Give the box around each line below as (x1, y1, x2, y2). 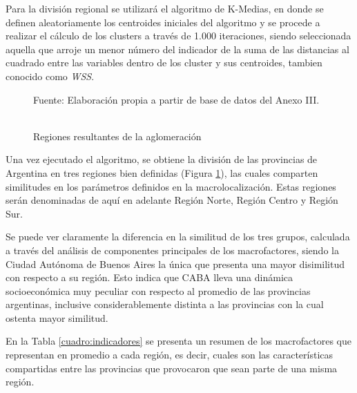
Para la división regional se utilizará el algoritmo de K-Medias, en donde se (6, 1, 324, 15)
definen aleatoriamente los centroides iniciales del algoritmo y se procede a (6, 15, 320, 29)
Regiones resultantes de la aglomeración (33, 128, 202, 143)
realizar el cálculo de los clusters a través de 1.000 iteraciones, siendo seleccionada (6, 28, 351, 43)
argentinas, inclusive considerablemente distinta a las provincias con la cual (6, 297, 324, 311)
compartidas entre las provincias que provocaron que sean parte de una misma (6, 361, 338, 375)
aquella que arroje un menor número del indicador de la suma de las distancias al (6, 41, 349, 56)
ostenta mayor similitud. (6, 310, 108, 325)
